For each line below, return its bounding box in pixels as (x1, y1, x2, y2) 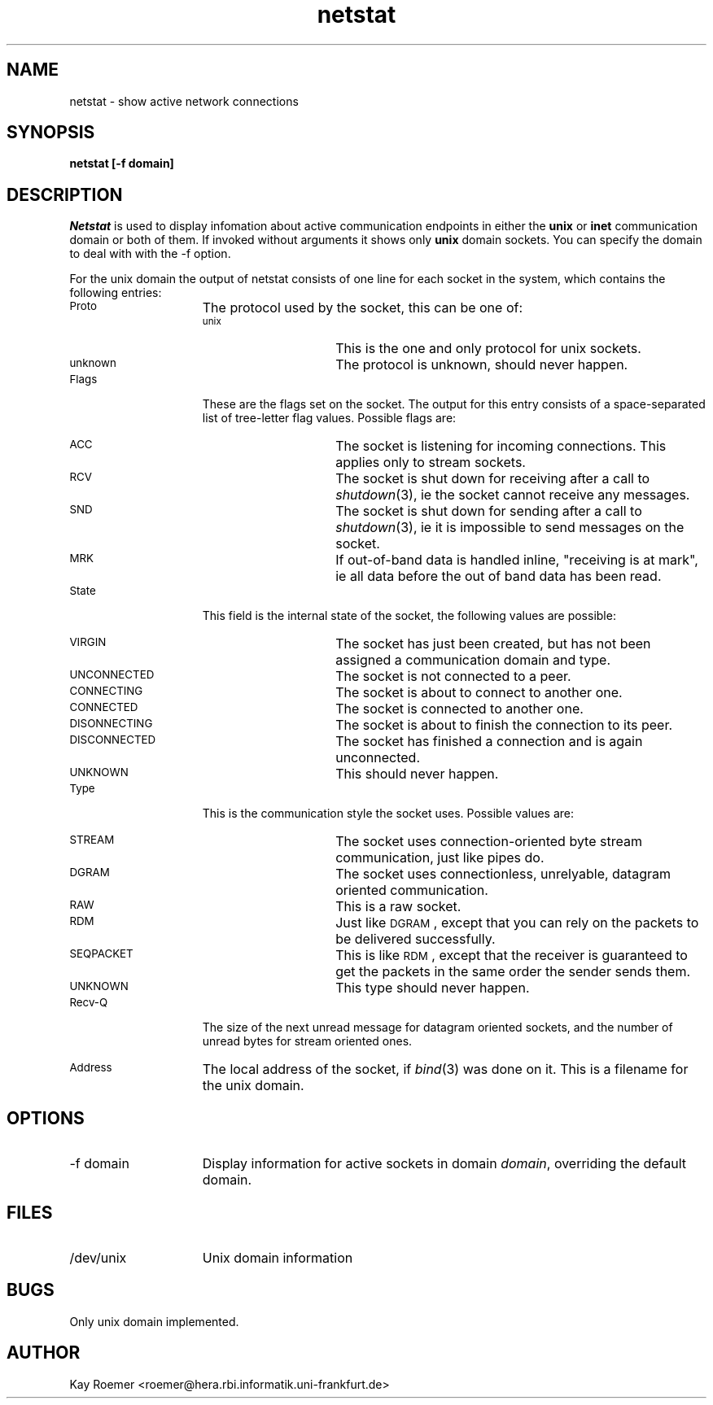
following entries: (69, 286, 162, 300)
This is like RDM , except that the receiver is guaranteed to (335, 947, 688, 964)
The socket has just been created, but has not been (335, 635, 651, 652)
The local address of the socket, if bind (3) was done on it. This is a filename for (202, 1061, 689, 1078)
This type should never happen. (335, 980, 530, 997)
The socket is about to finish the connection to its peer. (335, 717, 673, 734)
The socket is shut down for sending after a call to (335, 503, 642, 520)
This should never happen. (335, 766, 499, 783)
